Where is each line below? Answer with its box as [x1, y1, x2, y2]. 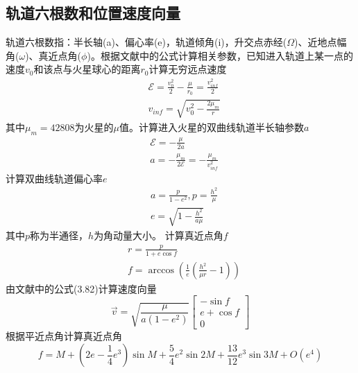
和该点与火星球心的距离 [33, 62, 141, 76]
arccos [148, 265, 174, 275]
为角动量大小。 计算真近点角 [94, 227, 223, 242]
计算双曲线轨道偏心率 [6, 171, 103, 185]
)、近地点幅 [294, 35, 347, 49]
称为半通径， [30, 227, 89, 242]
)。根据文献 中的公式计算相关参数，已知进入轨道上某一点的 [87, 48, 353, 62]
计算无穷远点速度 [148, 62, 227, 76]
